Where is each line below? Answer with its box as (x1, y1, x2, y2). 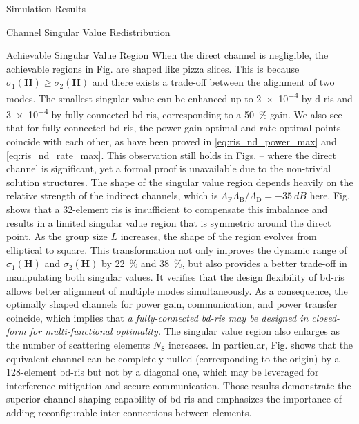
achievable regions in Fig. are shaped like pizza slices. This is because (6, 61, 300, 75)
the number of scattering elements (6, 337, 151, 351)
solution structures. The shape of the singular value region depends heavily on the (6, 174, 353, 189)
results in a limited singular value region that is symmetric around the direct (6, 215, 331, 230)
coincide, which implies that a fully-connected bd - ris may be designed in (6, 310, 309, 324)
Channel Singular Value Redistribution (6, 24, 171, 39)
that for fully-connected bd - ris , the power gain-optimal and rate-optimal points (6, 120, 341, 135)
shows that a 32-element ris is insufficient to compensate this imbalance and (6, 202, 328, 216)
